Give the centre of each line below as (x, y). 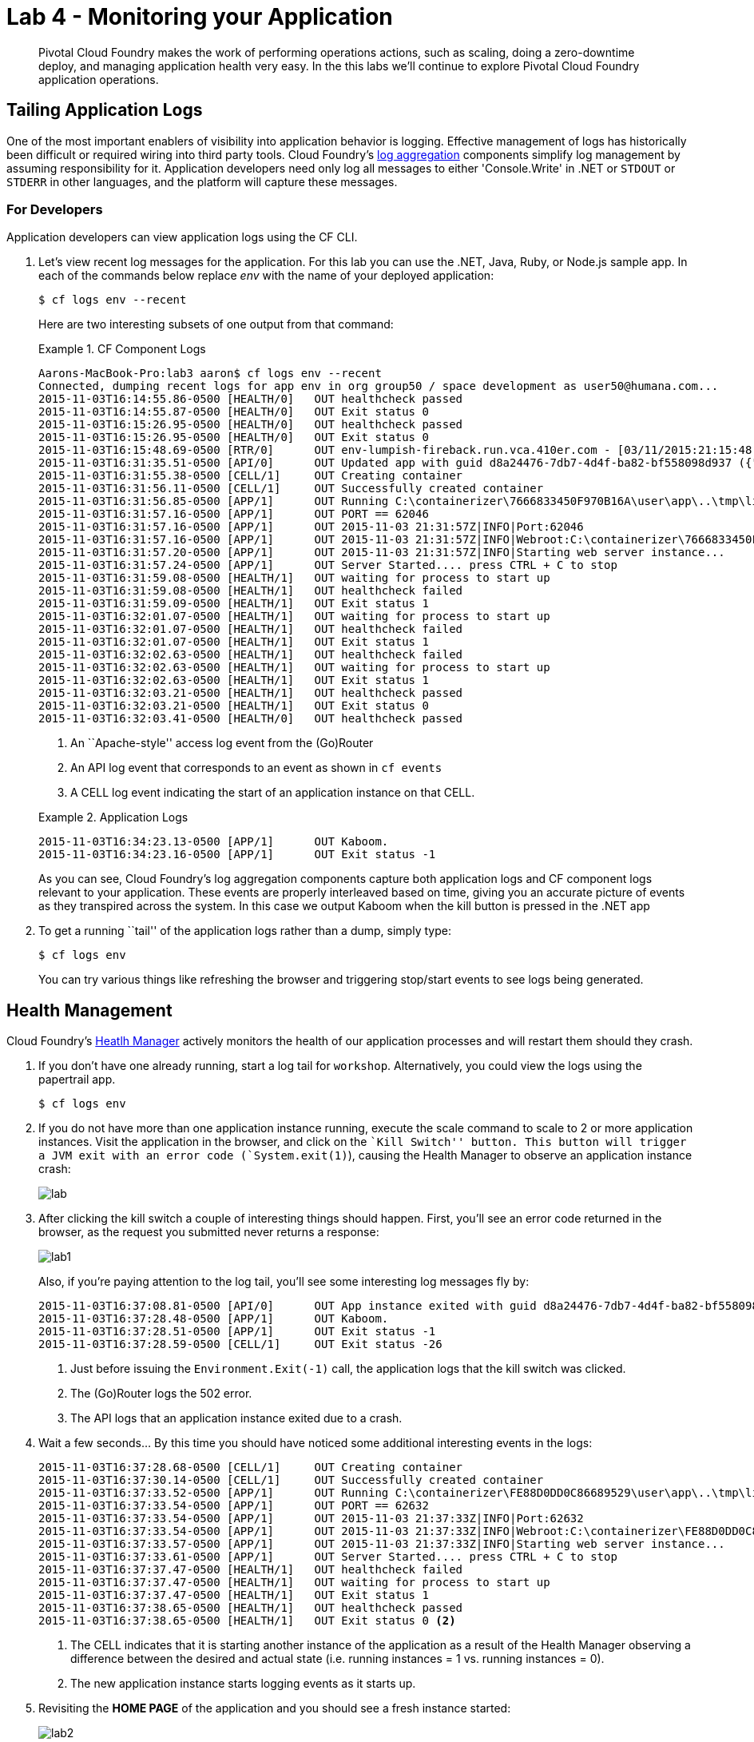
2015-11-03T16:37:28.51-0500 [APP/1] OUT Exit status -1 (237, 1332)
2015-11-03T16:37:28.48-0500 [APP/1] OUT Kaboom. (214, 1319)
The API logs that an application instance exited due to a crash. (236, 1418)
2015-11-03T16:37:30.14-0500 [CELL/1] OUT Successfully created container (291, 1480)
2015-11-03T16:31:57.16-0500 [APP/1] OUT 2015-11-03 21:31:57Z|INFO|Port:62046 (311, 527)
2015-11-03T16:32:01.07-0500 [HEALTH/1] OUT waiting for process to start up (294, 616)
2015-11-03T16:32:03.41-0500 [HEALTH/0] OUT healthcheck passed (251, 719)
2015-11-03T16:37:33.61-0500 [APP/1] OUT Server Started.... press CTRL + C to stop (328, 1557)
